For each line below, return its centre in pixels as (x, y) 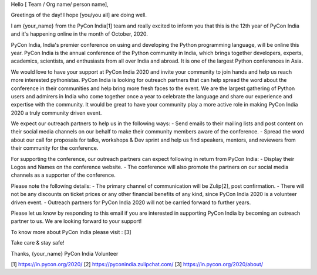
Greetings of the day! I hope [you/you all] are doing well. (79, 15)
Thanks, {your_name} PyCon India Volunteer (65, 253)
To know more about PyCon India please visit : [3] (71, 232)
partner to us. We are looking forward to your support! (76, 221)
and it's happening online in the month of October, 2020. (79, 34)
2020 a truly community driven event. (56, 113)
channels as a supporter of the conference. (63, 175)
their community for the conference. (55, 148)
